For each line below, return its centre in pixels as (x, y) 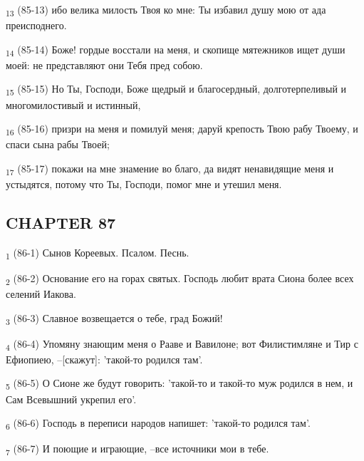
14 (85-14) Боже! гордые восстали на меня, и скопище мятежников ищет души (176, 50)
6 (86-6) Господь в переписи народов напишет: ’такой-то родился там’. (158, 424)
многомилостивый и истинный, (73, 104)
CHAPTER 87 (61, 222)
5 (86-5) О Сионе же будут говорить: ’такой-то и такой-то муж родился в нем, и (180, 384)
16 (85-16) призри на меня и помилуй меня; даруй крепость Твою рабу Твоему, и (182, 129)
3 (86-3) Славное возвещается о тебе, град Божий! (114, 318)
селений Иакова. (41, 294)
